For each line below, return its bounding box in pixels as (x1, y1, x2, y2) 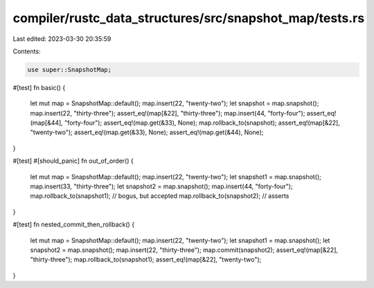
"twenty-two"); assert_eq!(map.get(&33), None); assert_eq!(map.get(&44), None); (30, 128, 264, 136)
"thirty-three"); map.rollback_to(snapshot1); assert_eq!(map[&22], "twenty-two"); (30, 255, 262, 264)
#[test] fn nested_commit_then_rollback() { (12, 220, 135, 228)
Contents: (12, 47, 41, 55)
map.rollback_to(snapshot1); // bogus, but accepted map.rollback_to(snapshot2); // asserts (30, 192, 290, 200)
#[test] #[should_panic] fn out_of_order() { (12, 156, 134, 165)
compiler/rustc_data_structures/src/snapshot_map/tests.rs (12, 10, 365, 26)
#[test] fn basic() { (12, 83, 66, 91)
